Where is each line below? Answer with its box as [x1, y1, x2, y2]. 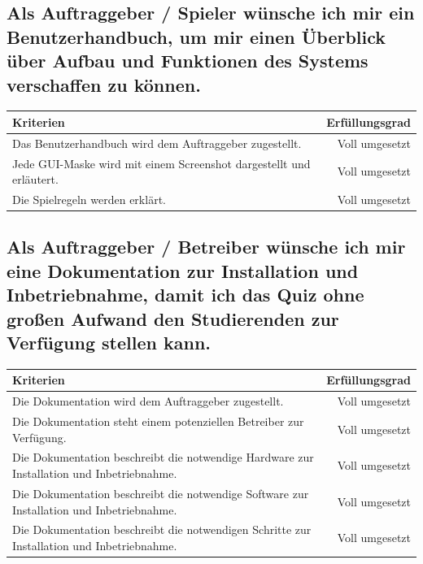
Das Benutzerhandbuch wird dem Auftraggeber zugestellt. [12, 134, 302, 151]
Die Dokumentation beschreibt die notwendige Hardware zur [12, 449, 314, 466]
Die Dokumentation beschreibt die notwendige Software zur [12, 484, 309, 501]
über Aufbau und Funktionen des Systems [7, 48, 368, 73]
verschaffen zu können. [7, 72, 201, 97]
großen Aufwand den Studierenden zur [7, 306, 339, 331]
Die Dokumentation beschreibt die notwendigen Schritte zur [12, 521, 312, 538]
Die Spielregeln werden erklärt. [12, 191, 166, 207]
